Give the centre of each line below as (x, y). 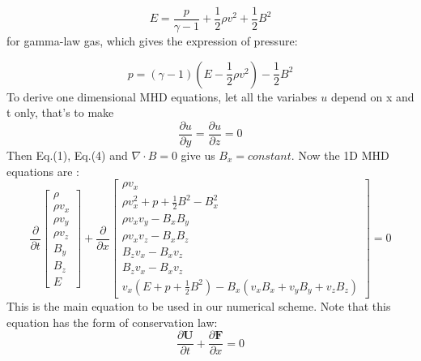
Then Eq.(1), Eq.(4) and (67, 155)
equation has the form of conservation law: (112, 322)
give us (198, 155)
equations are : (43, 171)
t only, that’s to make (60, 112)
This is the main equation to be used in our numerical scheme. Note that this (199, 305)
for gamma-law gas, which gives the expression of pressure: (152, 41)
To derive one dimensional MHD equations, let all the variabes (162, 96)
